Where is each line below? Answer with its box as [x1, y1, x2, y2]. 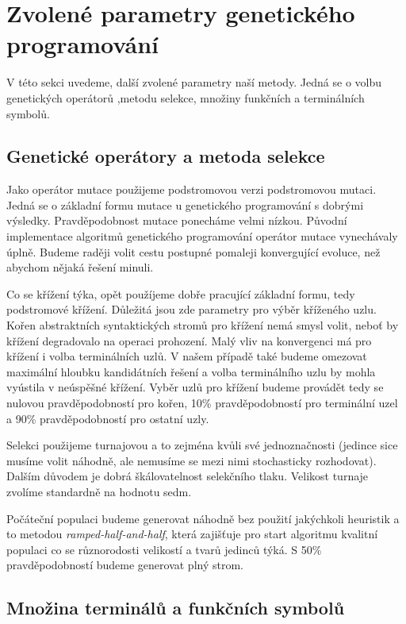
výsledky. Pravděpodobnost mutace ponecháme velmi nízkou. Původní [6, 212, 347, 229]
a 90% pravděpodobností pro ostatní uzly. [6, 410, 209, 426]
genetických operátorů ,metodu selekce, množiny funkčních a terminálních [6, 89, 365, 106]
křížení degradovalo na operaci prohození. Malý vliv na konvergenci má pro [6, 332, 372, 349]
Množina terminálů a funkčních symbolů [6, 595, 345, 620]
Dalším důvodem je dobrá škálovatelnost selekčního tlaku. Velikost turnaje [6, 468, 369, 484]
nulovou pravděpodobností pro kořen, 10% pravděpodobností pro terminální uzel [6, 395, 398, 411]
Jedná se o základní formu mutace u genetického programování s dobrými [6, 196, 364, 213]
